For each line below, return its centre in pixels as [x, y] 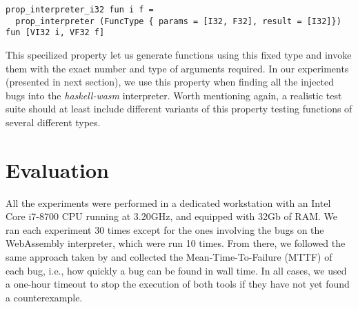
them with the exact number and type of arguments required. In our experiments [177, 68]
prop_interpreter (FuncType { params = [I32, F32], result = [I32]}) [178, 21]
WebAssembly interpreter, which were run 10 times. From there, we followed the [176, 243]
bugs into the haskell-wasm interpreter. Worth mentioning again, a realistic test [174, 95]
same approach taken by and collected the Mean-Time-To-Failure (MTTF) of [169, 257]
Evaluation [57, 169]
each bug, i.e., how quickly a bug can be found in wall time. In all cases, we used [176, 270]
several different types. [53, 122]
